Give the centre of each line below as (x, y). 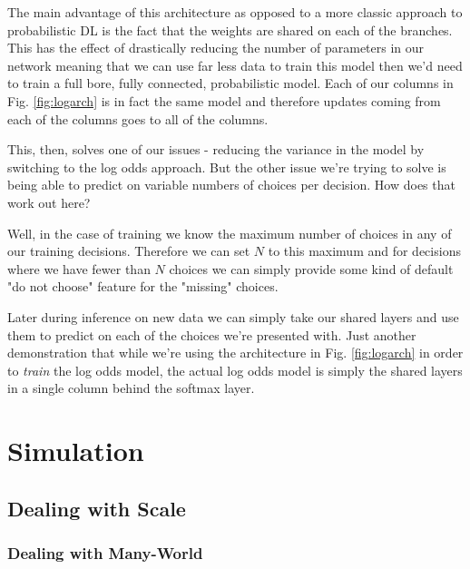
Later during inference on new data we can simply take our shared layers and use (233, 316)
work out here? (49, 202)
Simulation (76, 451)
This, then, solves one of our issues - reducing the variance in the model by (216, 149)
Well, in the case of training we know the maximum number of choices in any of (230, 233)
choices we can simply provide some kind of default (311, 268)
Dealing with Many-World (105, 552)
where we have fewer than (79, 268)
